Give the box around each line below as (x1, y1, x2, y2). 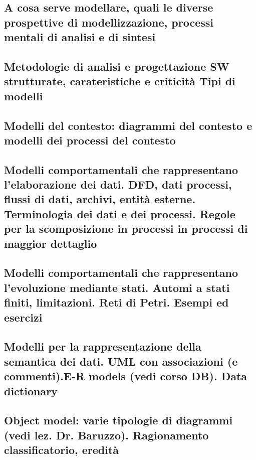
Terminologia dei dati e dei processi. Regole (4, 206, 235, 221)
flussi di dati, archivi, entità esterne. (4, 191, 196, 207)
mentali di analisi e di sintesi (4, 29, 156, 45)
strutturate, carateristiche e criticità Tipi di (4, 73, 235, 89)
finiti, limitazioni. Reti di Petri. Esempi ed (4, 294, 229, 310)
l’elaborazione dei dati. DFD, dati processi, (4, 177, 232, 192)
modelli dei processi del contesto (4, 132, 176, 147)
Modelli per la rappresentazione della (4, 339, 201, 354)
